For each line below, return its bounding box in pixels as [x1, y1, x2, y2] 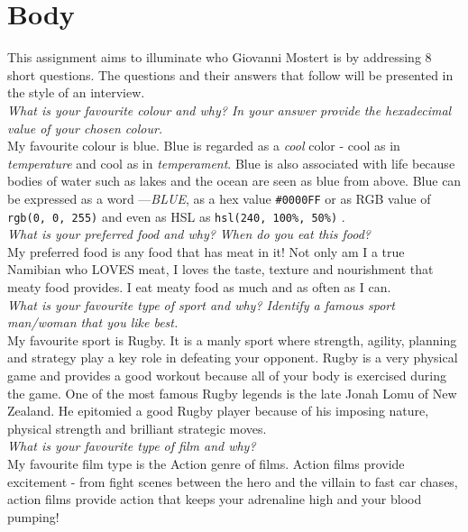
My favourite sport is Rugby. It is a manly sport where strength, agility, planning [7, 330, 457, 349]
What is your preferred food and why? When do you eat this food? [7, 225, 371, 243]
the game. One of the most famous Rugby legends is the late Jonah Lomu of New [7, 383, 457, 402]
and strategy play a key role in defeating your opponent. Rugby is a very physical [7, 348, 458, 367]
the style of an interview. [7, 83, 145, 102]
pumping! [7, 507, 60, 526]
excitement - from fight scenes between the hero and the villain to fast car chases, [7, 472, 458, 491]
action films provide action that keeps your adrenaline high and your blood [7, 490, 422, 509]
